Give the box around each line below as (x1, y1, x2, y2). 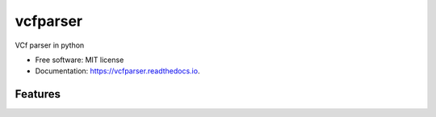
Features (15, 87, 61, 101)
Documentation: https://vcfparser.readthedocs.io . (35, 66, 200, 76)
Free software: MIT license (35, 55, 124, 65)
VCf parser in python (15, 40, 85, 50)
